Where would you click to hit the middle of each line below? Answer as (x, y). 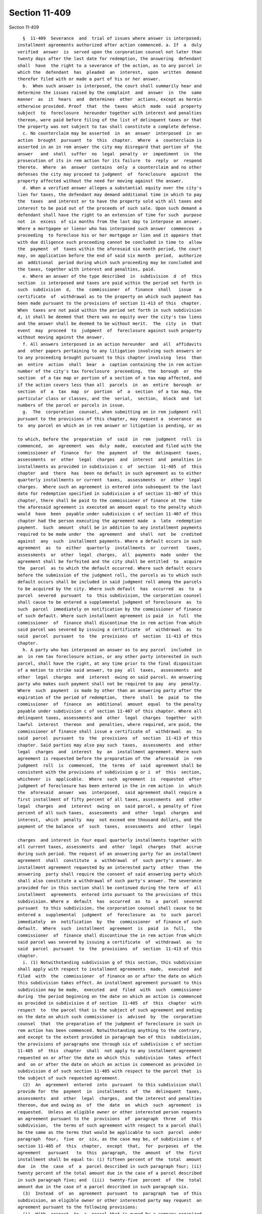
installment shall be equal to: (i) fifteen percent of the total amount (110, 1160)
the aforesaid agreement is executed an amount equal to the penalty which (110, 507)
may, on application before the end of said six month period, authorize (110, 256)
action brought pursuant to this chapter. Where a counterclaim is (110, 140)
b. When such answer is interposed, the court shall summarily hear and (112, 86)
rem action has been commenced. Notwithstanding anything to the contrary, (110, 1030)
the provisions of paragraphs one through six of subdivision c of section (110, 1044)
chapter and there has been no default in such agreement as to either (110, 473)
